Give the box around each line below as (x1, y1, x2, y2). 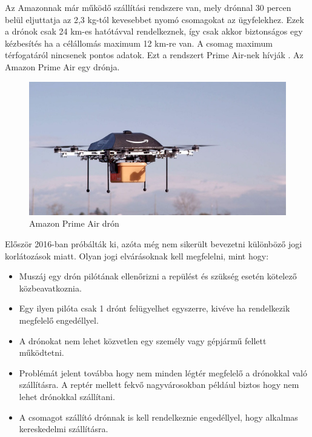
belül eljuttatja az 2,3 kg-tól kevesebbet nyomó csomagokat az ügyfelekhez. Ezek (5, 13, 304, 25)
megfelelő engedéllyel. (19, 313, 99, 326)
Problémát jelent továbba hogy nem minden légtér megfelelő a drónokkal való (19, 366, 307, 379)
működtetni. (19, 346, 64, 359)
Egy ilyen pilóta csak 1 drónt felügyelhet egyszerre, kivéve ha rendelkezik (19, 302, 290, 315)
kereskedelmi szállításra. (19, 422, 108, 435)
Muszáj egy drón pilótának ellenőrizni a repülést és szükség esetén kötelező (19, 270, 297, 282)
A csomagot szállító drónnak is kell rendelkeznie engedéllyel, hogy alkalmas (19, 410, 298, 423)
